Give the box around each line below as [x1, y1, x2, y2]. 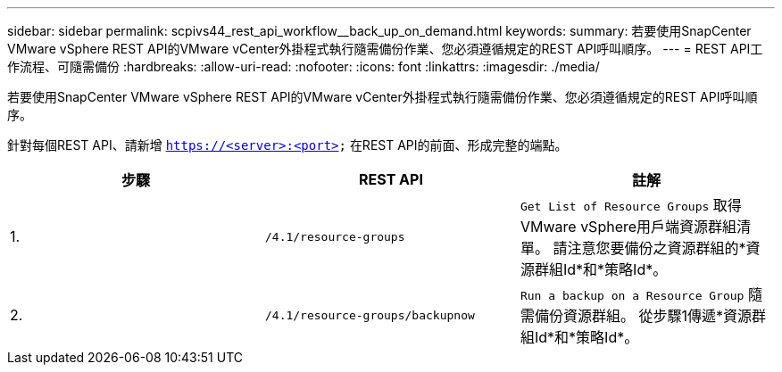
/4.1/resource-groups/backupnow [264, 308, 475, 322]
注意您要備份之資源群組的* [567, 239, 746, 257]
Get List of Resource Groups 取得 [520, 196, 742, 214]
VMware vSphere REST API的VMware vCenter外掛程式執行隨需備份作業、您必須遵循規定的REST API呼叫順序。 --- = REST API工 [7, 41, 763, 56]
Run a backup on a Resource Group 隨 [520, 285, 762, 303]
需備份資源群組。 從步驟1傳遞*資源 [520, 307, 752, 325]
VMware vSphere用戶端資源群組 [520, 218, 737, 236]
